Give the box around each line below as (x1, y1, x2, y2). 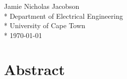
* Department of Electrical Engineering (4, 10, 123, 21)
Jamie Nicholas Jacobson (4, 1, 80, 11)
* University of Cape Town (4, 20, 85, 31)
